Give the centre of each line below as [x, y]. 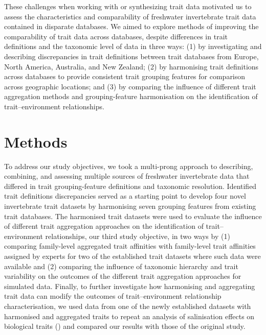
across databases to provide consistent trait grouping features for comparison [125, 76]
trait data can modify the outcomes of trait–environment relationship [113, 296]
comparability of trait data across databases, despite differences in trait [116, 36]
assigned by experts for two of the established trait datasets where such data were [132, 256]
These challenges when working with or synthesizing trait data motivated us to [128, 6]
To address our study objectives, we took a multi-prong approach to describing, [129, 166]
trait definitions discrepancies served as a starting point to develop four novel [125, 196]
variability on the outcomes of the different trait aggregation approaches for [123, 276]
